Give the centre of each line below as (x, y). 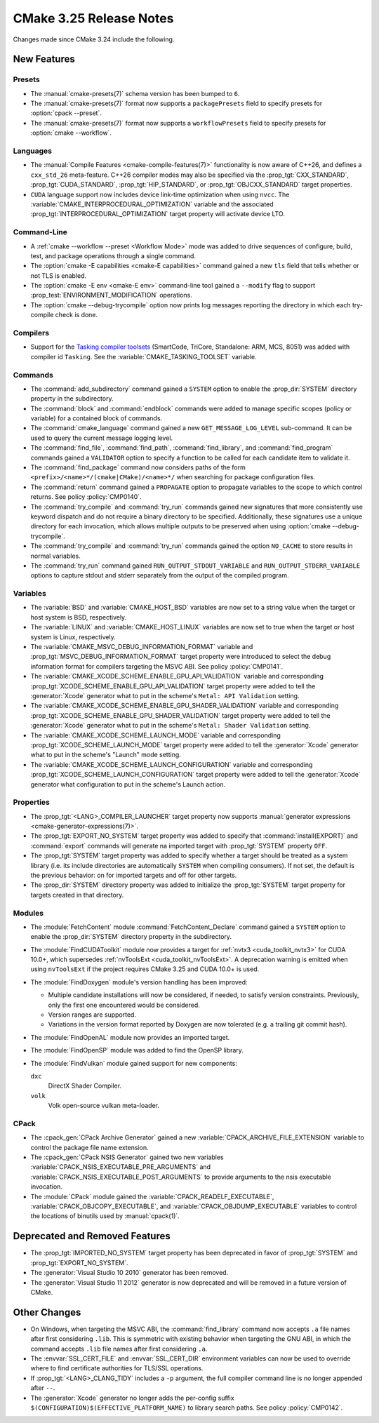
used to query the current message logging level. (102, 438)
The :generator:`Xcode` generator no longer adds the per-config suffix (132, 1398)
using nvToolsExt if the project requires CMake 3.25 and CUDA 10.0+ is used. (145, 969)
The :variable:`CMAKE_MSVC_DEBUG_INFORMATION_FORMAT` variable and (142, 647)
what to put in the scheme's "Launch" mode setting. (106, 755)
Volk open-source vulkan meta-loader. (104, 1106)
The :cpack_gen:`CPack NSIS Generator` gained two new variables (127, 1157)
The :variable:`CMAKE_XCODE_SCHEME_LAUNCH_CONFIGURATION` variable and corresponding (172, 764)
